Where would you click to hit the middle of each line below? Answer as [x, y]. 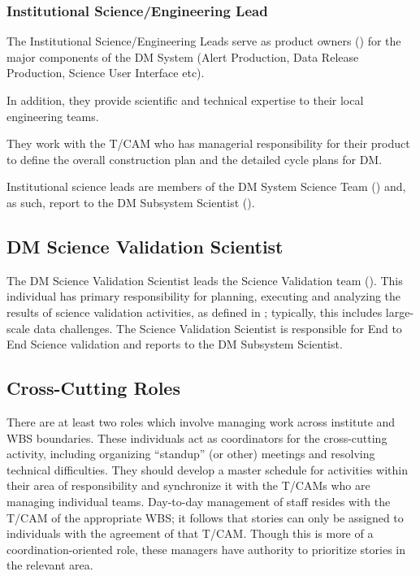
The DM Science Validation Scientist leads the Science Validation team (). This [205, 280]
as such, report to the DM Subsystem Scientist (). [131, 202]
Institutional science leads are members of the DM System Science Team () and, [206, 186]
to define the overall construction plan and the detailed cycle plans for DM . [195, 159]
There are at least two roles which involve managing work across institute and [201, 421]
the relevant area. [50, 565]
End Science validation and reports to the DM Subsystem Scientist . [175, 344]
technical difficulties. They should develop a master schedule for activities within [207, 469]
